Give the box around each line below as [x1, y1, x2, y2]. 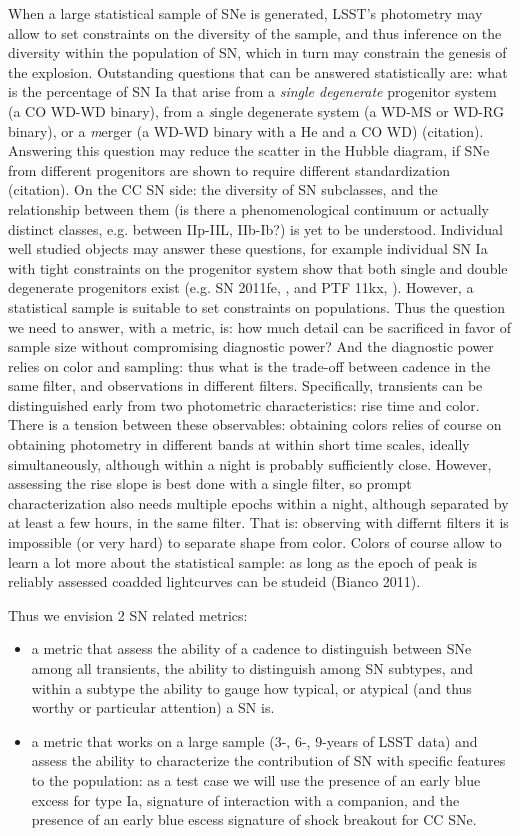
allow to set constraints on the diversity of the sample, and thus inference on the [8, 22, 502, 43]
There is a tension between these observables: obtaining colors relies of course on [8, 414, 502, 435]
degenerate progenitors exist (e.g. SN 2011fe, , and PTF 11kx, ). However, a [8, 277, 474, 298]
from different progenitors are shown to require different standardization [8, 159, 450, 180]
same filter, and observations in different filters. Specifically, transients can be [8, 375, 483, 396]
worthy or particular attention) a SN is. [31, 697, 275, 718]
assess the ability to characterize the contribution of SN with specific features [31, 750, 506, 771]
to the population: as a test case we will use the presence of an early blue [31, 769, 481, 790]
